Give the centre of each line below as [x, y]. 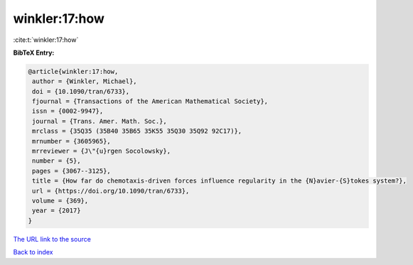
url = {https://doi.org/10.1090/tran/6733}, [111, 191]
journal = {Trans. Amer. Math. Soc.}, [100, 121]
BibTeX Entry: [34, 53]
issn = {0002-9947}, [68, 111]
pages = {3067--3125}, [72, 171]
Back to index [33, 252]
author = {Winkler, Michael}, [85, 81]
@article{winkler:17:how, [73, 71]
